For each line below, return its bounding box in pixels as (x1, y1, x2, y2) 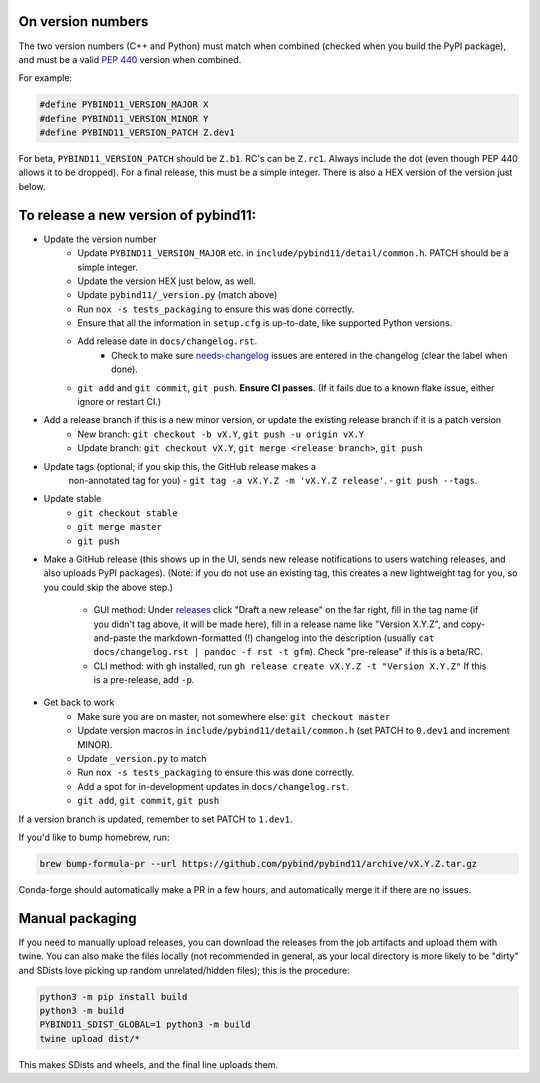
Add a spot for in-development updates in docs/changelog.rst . (77, 780, 350, 792)
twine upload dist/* (39, 1033, 140, 1044)
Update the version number (43, 233, 157, 245)
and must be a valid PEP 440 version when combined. (18, 53, 242, 65)
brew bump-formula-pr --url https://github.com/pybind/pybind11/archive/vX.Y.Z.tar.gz (39, 858, 478, 869)
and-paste (93, 631, 137, 644)
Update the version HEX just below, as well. (77, 275, 257, 287)
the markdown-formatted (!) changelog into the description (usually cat (138, 631, 435, 644)
